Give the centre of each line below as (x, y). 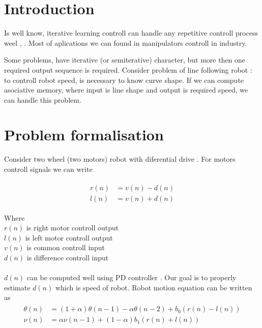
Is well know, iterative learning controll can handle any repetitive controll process (131, 33)
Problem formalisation (84, 135)
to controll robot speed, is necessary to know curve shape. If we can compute (124, 80)
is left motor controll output (69, 237)
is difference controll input (68, 258)
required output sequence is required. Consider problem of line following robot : (128, 69)
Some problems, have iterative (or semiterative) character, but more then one (125, 60)
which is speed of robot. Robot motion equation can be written (154, 287)
